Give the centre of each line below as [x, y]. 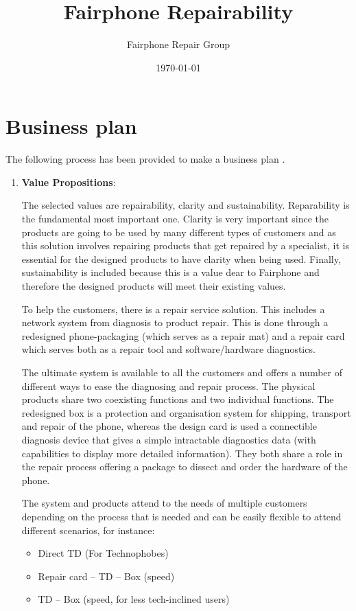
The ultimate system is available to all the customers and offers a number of [182, 372]
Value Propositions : [69, 182]
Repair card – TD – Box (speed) [106, 576]
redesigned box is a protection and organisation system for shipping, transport [186, 412]
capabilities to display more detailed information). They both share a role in [182, 453]
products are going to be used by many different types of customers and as [179, 232]
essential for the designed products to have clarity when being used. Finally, [181, 258]
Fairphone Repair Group [178, 44]
